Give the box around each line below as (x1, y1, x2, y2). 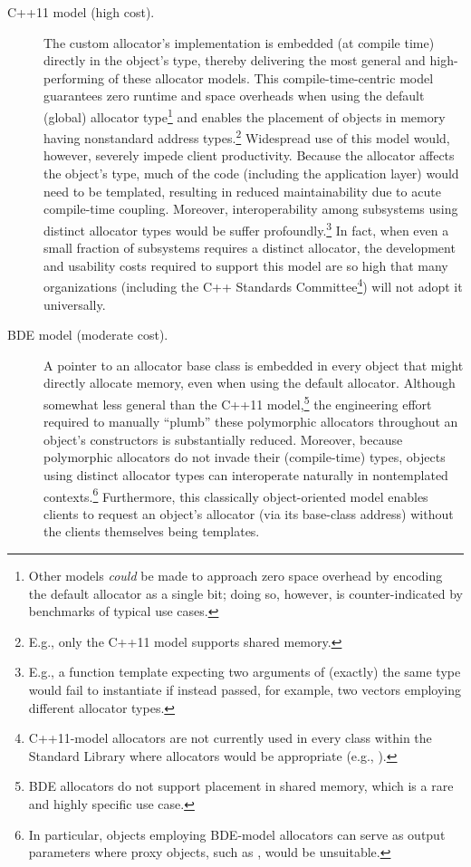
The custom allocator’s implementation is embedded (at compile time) (43, 33, 435, 52)
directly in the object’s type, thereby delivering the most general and (43, 51, 426, 70)
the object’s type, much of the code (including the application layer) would (43, 164, 459, 183)
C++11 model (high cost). (7, 3, 155, 21)
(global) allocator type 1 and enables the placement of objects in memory (43, 104, 446, 126)
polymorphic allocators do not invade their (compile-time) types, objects (43, 448, 446, 467)
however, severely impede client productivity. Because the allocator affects (43, 146, 455, 165)
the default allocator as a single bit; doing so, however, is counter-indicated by (28, 583, 463, 602)
